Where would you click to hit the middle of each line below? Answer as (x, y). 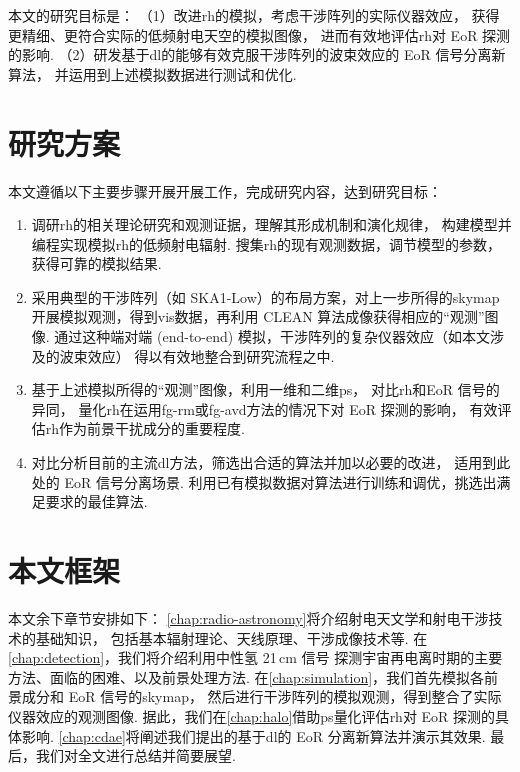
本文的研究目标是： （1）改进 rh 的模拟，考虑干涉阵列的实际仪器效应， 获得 (254, 15)
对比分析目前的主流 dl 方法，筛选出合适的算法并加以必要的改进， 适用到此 (271, 462)
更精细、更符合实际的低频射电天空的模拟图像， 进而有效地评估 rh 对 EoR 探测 (259, 34)
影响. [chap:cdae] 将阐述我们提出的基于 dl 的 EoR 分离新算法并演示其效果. (253, 735)
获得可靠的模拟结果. (96, 263)
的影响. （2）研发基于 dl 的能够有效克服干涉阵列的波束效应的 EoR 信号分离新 (257, 54)
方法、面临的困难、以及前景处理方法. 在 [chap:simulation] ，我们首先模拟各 (246, 676)
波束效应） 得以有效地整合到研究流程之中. (197, 355)
